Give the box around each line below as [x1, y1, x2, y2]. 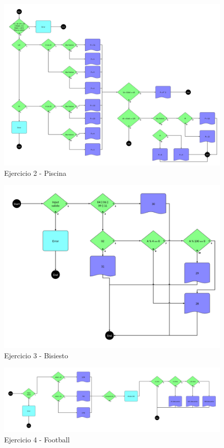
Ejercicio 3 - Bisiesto [4, 350, 68, 360]
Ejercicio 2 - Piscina [4, 167, 67, 178]
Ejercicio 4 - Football [4, 434, 70, 444]
